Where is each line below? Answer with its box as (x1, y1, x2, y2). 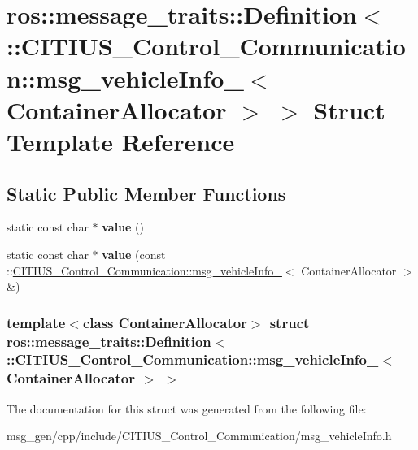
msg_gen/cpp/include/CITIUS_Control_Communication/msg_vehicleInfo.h (7, 427, 392, 444)
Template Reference (7, 124, 235, 158)
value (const (102, 245, 166, 262)
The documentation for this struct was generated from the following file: (7, 400, 367, 417)
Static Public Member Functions (7, 180, 286, 206)
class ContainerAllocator (82, 312, 247, 332)
